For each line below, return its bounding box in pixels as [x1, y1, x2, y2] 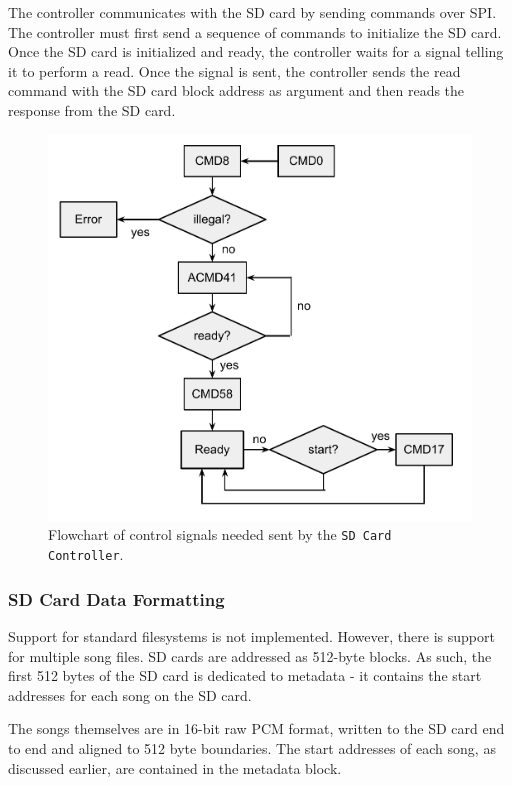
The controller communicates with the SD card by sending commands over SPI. [8, 2, 497, 22]
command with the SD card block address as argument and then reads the [8, 80, 465, 101]
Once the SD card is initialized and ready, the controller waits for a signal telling [8, 41, 504, 62]
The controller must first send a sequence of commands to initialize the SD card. [8, 21, 502, 42]
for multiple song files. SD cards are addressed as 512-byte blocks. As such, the [8, 645, 492, 666]
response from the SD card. [8, 99, 176, 120]
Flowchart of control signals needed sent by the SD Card [48, 524, 392, 545]
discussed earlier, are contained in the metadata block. [8, 757, 342, 778]
